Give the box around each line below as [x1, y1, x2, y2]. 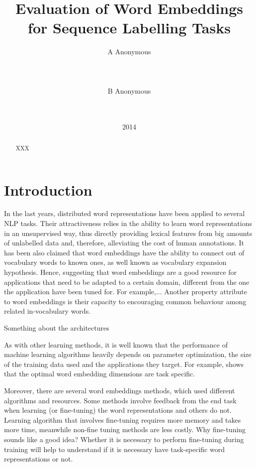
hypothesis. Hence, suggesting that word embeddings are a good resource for [4, 267, 237, 277]
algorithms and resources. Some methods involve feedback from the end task [4, 395, 237, 405]
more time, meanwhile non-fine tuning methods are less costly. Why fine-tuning [4, 424, 246, 435]
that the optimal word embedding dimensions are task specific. [4, 368, 195, 379]
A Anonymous [107, 46, 151, 57]
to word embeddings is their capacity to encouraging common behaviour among [4, 296, 247, 306]
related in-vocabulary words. [4, 306, 91, 316]
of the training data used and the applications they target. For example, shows [4, 358, 244, 369]
